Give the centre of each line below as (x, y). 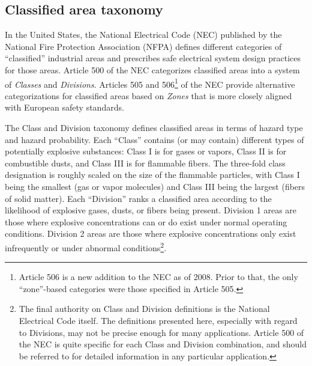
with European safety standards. (64, 107)
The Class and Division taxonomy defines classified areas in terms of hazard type (154, 128)
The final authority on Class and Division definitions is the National (144, 309)
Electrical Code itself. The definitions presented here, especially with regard (158, 320)
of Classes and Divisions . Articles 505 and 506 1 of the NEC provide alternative (150, 83)
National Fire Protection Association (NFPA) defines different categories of (143, 46)
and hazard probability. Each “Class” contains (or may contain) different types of (154, 139)
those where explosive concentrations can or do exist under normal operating (146, 221)
